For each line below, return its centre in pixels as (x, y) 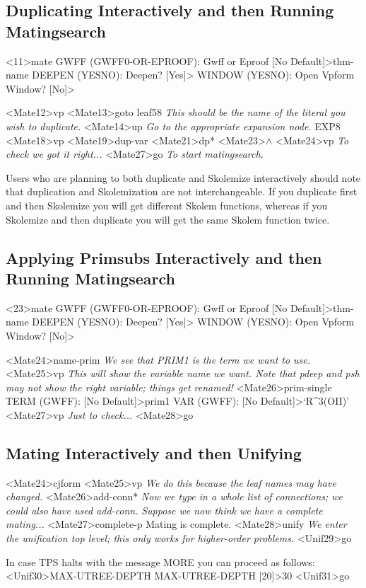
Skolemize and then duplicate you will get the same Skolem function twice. (168, 219)
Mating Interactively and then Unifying (154, 452)
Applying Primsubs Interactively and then (164, 257)
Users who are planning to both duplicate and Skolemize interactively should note (183, 177)
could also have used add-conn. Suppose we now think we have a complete (164, 510)
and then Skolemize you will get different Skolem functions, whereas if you (167, 205)
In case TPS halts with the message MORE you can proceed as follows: (160, 561)
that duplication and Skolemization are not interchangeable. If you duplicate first (182, 191)
